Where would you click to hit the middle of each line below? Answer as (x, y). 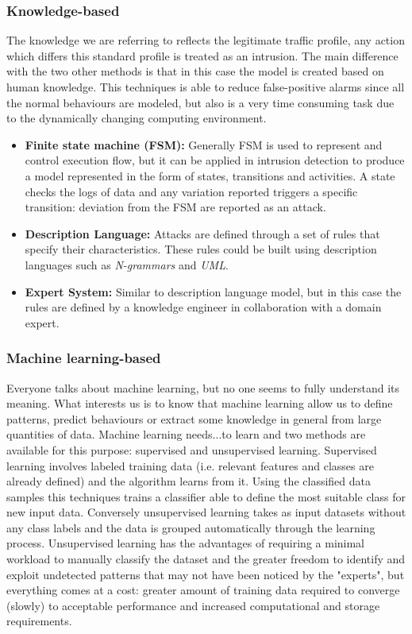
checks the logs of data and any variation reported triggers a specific (191, 191)
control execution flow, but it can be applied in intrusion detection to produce (215, 160)
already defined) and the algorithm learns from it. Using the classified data (189, 481)
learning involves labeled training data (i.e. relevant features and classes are (190, 465)
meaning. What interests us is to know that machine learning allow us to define (200, 403)
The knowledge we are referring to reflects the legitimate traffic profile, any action (206, 40)
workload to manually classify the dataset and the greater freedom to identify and (206, 559)
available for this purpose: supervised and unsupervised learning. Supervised (192, 449)
